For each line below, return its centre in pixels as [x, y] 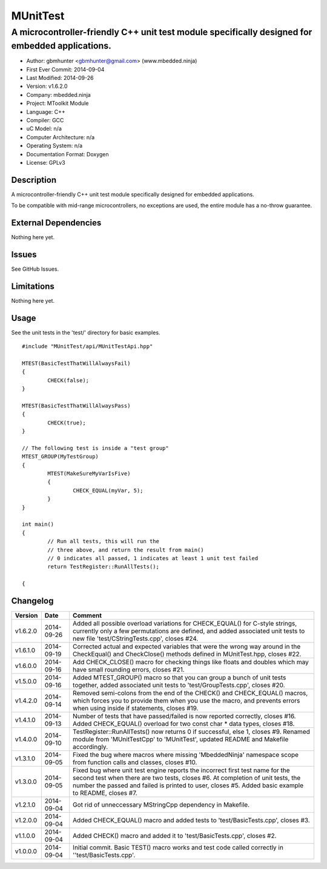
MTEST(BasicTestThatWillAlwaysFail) [76, 364]
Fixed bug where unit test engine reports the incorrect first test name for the [181, 770]
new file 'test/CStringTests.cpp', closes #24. [136, 639]
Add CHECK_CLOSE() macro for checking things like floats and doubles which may [191, 662]
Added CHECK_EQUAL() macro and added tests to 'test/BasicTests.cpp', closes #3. [191, 821]
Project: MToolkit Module [58, 104]
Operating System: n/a [54, 146]
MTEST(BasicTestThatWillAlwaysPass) [76, 405]
